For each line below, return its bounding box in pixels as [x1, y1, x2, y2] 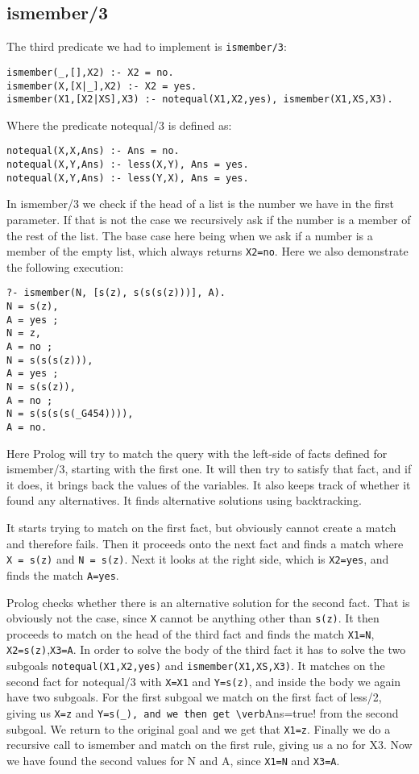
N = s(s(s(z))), [6, 354, 93, 366]
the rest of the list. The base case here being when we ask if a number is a [6, 227, 373, 243]
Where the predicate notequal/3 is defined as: [6, 116, 232, 133]
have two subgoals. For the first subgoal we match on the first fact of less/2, [6, 689, 382, 705]
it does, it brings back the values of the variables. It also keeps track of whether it [6, 476, 411, 493]
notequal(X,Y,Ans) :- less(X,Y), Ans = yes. [6, 159, 249, 171]
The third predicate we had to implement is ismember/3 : [6, 38, 287, 55]
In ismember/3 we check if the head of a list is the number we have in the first [6, 195, 395, 212]
